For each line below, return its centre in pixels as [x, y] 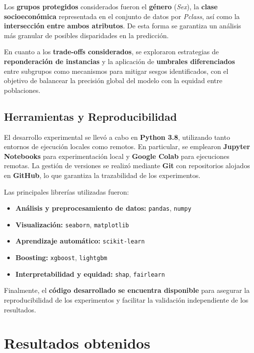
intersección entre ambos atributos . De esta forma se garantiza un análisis [123, 26]
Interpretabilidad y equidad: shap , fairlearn [90, 274]
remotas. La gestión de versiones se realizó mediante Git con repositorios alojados [127, 165]
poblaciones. [22, 90]
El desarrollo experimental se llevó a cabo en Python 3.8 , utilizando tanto [117, 137]
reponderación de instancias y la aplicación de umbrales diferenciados [120, 61]
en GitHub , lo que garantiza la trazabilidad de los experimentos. [102, 175]
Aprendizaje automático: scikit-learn [80, 241]
